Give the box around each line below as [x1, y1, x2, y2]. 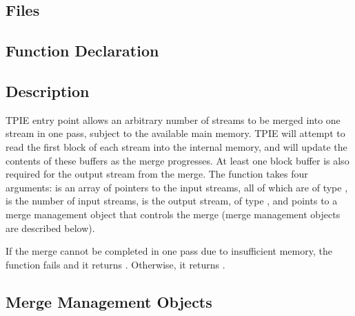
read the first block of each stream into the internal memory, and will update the [6, 139, 347, 154]
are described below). [6, 220, 95, 235]
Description [6, 80, 90, 101]
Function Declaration [6, 40, 159, 61]
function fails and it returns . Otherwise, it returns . [6, 257, 225, 271]
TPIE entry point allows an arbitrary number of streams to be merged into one [6, 112, 341, 127]
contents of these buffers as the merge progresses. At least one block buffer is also [6, 153, 349, 167]
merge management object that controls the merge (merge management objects [6, 207, 341, 221]
